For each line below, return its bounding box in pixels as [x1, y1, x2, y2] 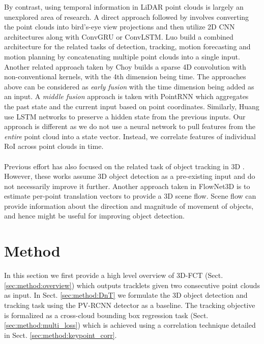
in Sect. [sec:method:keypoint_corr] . [4, 329, 117, 340]
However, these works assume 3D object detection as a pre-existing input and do [4, 171, 255, 181]
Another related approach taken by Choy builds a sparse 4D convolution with [4, 61, 246, 72]
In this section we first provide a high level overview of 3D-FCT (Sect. [4, 270, 223, 280]
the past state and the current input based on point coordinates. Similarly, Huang [4, 101, 259, 111]
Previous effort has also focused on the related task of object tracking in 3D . [4, 161, 245, 171]
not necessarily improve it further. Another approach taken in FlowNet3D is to [4, 180, 250, 191]
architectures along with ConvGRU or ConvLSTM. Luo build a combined [4, 31, 233, 42]
